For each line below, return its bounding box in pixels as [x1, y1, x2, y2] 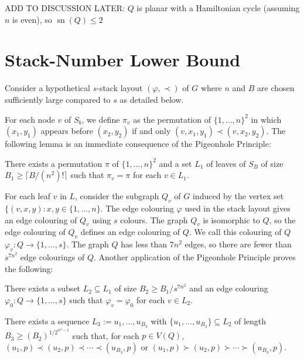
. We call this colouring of [189, 226, 282, 238]
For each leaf [5, 190, 51, 202]
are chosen [257, 82, 295, 94]
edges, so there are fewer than [185, 238, 292, 250]
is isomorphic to [203, 213, 260, 226]
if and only [132, 125, 171, 137]
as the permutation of [133, 113, 211, 125]
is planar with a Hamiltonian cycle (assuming [136, 2, 300, 14]
